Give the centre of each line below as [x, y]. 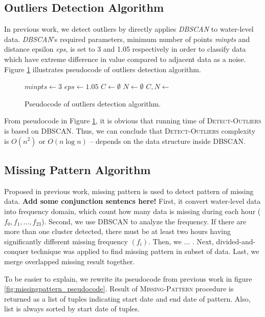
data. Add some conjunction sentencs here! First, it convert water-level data [132, 201]
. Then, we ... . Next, [181, 241]
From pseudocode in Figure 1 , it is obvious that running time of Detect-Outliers [133, 121]
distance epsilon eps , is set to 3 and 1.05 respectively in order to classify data [125, 49]
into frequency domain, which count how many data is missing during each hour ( [132, 211]
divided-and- [236, 241]
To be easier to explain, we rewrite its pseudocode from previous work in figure [128, 278]
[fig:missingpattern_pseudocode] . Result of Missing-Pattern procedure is [119, 289]
